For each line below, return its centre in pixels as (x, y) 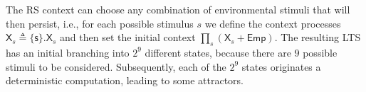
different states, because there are (218, 52)
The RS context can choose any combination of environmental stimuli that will (178, 9)
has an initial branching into (68, 52)
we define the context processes (273, 23)
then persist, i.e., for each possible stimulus (100, 23)
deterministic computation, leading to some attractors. (125, 80)
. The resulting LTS (318, 37)
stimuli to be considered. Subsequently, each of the (116, 66)
